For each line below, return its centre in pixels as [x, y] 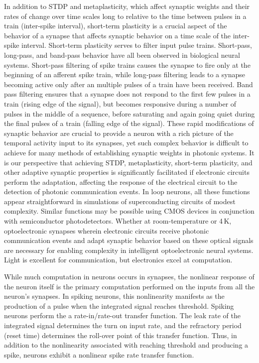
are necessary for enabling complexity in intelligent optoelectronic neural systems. [129, 250]
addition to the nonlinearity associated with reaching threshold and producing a [126, 345]
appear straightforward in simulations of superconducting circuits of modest [120, 201]
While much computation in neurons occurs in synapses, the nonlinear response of [129, 277]
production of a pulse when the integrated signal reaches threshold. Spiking [119, 305]
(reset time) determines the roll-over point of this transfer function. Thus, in [121, 335]
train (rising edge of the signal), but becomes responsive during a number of [120, 103]
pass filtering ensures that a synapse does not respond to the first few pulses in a [127, 94]
